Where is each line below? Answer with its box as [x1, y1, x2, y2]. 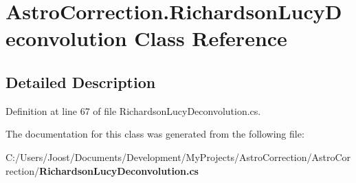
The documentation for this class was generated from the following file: [5, 127, 304, 141]
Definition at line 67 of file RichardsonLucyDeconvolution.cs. [5, 103, 261, 118]
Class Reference [134, 24, 287, 52]
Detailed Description [5, 71, 156, 92]
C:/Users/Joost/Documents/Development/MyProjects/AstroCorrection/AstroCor [5, 149, 351, 164]
